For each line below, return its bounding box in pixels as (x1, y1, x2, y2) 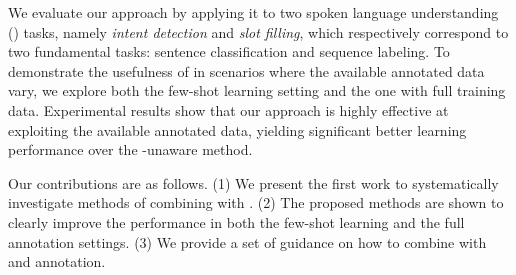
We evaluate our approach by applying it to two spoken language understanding (8, 2, 499, 22)
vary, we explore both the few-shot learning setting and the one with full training (8, 80, 506, 101)
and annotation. (8, 251, 106, 272)
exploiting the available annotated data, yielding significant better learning (8, 119, 467, 140)
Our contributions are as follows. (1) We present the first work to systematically (8, 172, 499, 193)
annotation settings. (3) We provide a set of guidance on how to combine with (8, 231, 487, 252)
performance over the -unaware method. (8, 139, 253, 160)
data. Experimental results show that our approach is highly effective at (8, 99, 449, 120)
